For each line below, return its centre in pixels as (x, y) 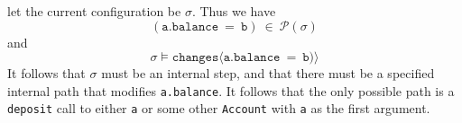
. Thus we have (234, 11)
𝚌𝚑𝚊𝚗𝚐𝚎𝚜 (195, 58)
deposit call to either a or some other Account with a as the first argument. (219, 108)
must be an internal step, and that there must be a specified (268, 73)
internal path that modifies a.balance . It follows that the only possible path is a (231, 90)
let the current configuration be (94, 11)
